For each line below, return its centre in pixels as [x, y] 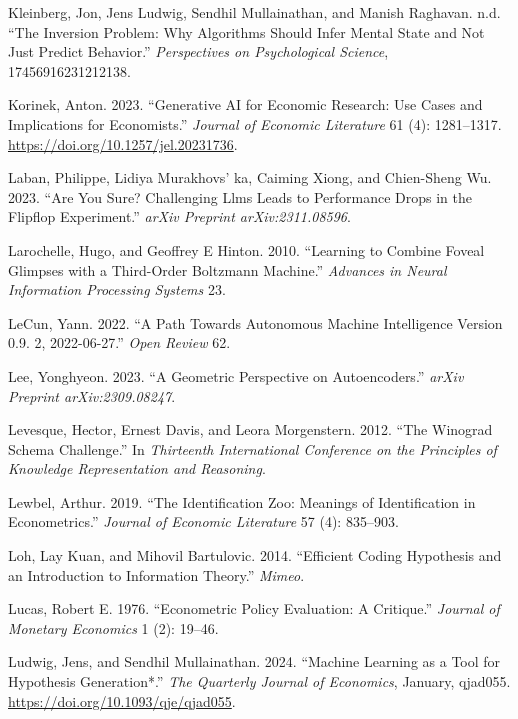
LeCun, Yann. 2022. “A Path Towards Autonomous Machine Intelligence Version [255, 322]
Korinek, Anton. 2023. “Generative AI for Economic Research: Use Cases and [245, 104]
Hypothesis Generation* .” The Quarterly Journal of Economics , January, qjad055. [259, 681]
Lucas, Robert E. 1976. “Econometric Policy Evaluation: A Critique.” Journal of [254, 608]
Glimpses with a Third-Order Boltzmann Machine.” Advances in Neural [227, 269]
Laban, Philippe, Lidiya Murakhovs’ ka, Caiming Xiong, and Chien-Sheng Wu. [250, 177]
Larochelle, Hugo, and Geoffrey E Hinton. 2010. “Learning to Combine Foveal [246, 249]
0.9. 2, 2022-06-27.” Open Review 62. [119, 342]
